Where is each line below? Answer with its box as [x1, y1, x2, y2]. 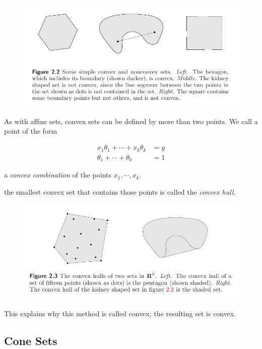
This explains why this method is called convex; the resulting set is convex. [4, 308, 236, 318]
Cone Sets [4, 332, 57, 348]
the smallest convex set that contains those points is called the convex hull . [4, 186, 236, 197]
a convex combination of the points [4, 169, 112, 180]
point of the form [4, 126, 57, 136]
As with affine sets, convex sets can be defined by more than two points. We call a [4, 115, 258, 126]
